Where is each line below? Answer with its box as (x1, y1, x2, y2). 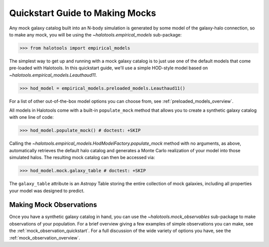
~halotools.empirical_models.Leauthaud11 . (9, 72, 97, 78)
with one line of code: (9, 114, 54, 120)
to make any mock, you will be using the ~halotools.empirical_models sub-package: (9, 31, 182, 37)
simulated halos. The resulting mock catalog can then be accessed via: (9, 155, 155, 161)
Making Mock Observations (9, 201, 97, 209)
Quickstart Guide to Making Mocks (9, 7, 156, 18)
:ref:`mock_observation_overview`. (9, 235, 80, 241)
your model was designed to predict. (9, 188, 85, 194)
